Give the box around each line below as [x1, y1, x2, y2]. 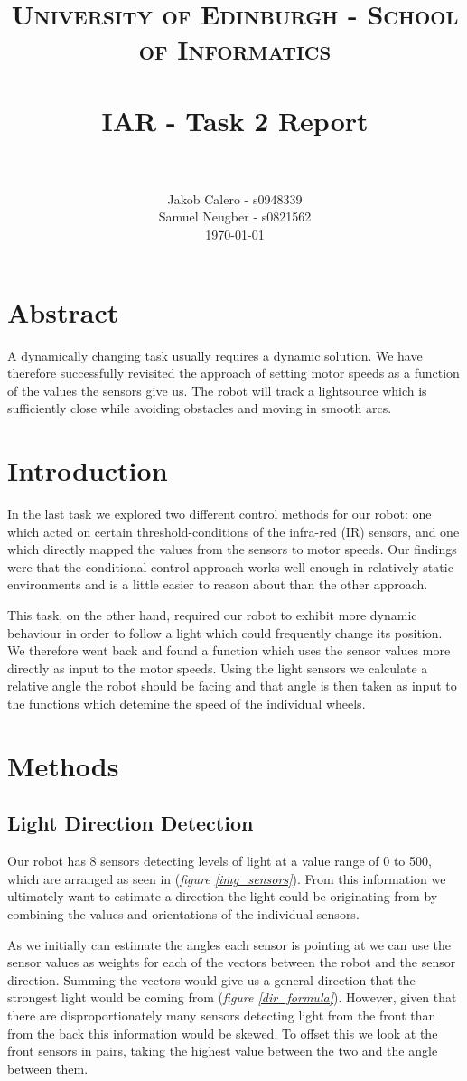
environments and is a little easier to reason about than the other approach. [7, 575, 428, 594]
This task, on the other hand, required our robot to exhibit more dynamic [7, 606, 417, 625]
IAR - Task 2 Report [101, 101, 369, 138]
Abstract [7, 293, 119, 330]
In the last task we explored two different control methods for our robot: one [7, 504, 432, 523]
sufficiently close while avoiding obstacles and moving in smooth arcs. [7, 399, 392, 418]
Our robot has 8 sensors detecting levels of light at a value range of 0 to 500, [7, 851, 432, 870]
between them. [7, 1058, 89, 1077]
